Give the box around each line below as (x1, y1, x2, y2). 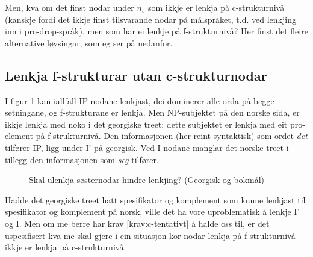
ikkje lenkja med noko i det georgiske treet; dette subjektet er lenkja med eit (5, 117, 288, 130)
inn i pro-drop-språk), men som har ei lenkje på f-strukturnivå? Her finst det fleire (5, 25, 308, 37)
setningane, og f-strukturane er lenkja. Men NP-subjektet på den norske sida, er (5, 106, 300, 119)
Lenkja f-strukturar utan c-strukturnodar (5, 66, 267, 84)
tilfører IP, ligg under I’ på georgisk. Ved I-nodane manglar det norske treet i (5, 141, 289, 153)
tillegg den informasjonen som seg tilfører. (5, 153, 159, 166)
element (5, 129, 34, 142)
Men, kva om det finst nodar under (5, 1, 134, 13)
